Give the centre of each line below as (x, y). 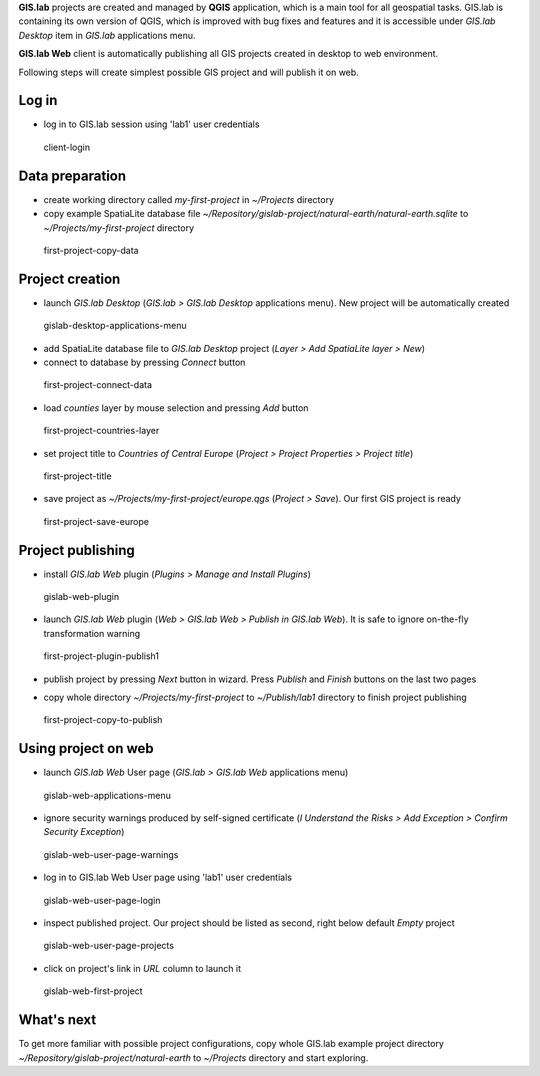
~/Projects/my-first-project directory (119, 227)
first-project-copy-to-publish (103, 720)
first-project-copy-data (91, 250)
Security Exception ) (84, 832)
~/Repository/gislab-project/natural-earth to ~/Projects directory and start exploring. (193, 1057)
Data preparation (72, 175)
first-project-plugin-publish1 (101, 656)
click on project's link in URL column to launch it (142, 968)
